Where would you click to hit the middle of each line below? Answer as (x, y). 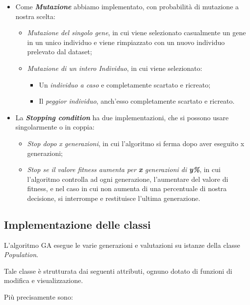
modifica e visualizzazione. (44, 280)
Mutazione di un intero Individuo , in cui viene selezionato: (115, 68)
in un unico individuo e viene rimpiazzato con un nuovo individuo (126, 42)
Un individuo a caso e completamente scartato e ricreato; (125, 84)
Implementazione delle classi (77, 224)
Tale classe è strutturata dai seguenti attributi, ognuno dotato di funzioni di (118, 271)
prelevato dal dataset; (60, 52)
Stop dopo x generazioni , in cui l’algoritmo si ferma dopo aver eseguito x (136, 143)
